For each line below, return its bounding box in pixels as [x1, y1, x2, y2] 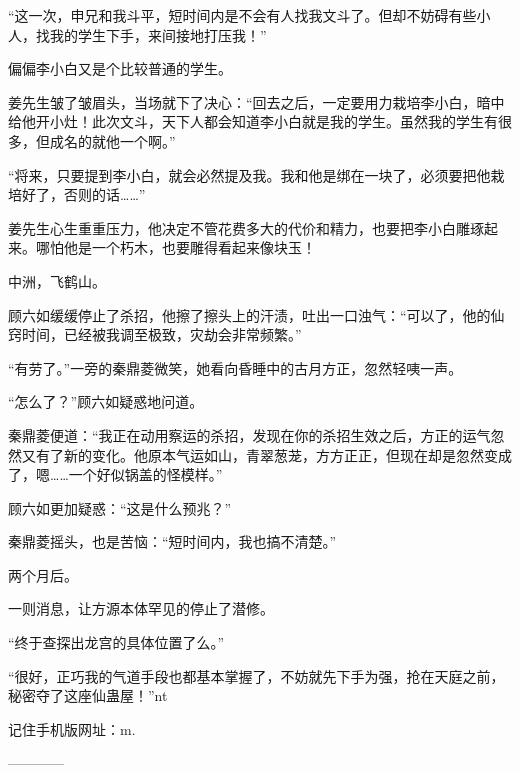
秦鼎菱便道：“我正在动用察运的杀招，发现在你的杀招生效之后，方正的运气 [8, 424, 491, 445]
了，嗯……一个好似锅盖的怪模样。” [8, 464, 223, 485]
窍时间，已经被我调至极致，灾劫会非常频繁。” [8, 324, 302, 345]
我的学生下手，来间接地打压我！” [49, 24, 267, 45]
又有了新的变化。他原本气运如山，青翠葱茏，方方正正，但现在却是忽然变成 [21, 444, 512, 465]
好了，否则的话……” [21, 184, 146, 205]
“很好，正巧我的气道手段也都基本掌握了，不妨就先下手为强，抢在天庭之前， [8, 665, 505, 686]
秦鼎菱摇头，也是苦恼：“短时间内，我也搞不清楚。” [8, 531, 337, 552]
